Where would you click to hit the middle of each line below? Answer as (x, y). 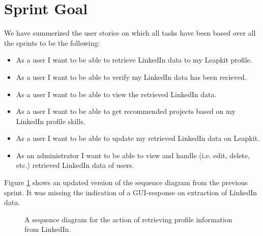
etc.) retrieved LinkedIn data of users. (75, 165)
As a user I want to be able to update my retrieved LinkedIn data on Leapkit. (138, 138)
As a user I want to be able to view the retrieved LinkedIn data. (116, 94)
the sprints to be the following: (52, 42)
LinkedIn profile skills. (51, 121)
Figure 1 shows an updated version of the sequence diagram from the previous (126, 182)
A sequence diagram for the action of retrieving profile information (128, 219)
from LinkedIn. (48, 229)
